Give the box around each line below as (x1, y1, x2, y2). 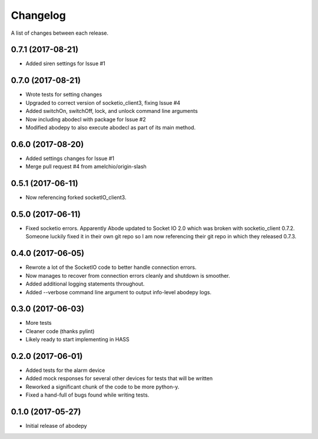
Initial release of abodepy (25, 423, 88, 430)
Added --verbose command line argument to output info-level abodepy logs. (25, 288, 212, 295)
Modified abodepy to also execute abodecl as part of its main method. (25, 124, 196, 131)
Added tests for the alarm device (25, 367, 105, 374)
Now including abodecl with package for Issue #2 (25, 115, 147, 123)
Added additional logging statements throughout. (25, 280, 145, 288)
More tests (25, 320, 52, 327)
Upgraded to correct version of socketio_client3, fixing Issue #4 (25, 99, 181, 106)
